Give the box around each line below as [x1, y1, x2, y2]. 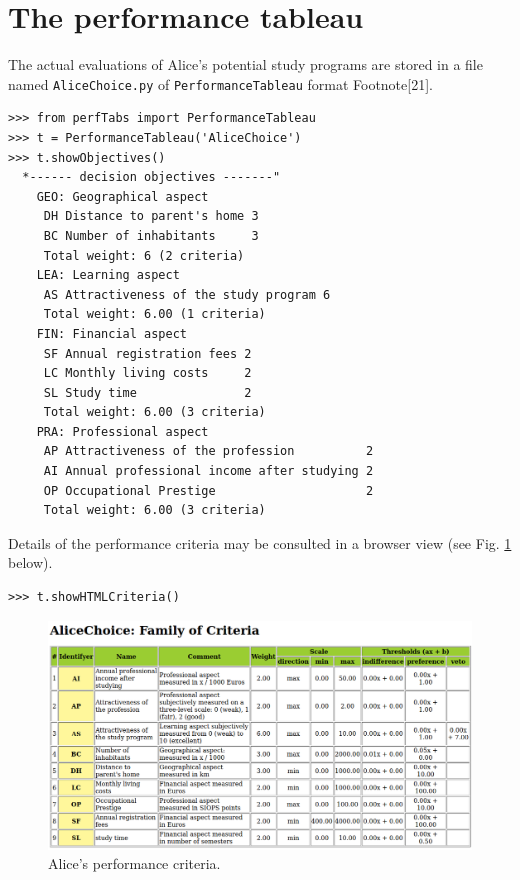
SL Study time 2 [43, 385, 252, 400]
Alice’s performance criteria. [48, 853, 221, 874]
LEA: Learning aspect [36, 268, 180, 283]
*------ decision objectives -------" [22, 170, 281, 185]
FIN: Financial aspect [36, 326, 187, 341]
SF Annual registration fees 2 [43, 346, 252, 361]
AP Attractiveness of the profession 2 [43, 444, 374, 459]
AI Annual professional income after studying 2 [43, 464, 374, 479]
